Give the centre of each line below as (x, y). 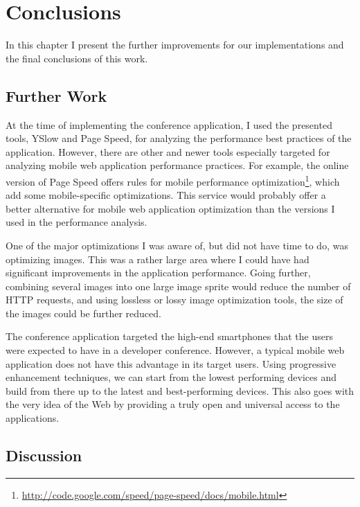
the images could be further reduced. (83, 313)
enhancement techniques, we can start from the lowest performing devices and (171, 377)
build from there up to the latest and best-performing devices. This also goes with (180, 390)
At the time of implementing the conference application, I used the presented (169, 124)
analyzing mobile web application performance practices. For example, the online (177, 165)
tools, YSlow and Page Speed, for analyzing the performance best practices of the (179, 138)
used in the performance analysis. (76, 222)
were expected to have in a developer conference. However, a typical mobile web (175, 350)
